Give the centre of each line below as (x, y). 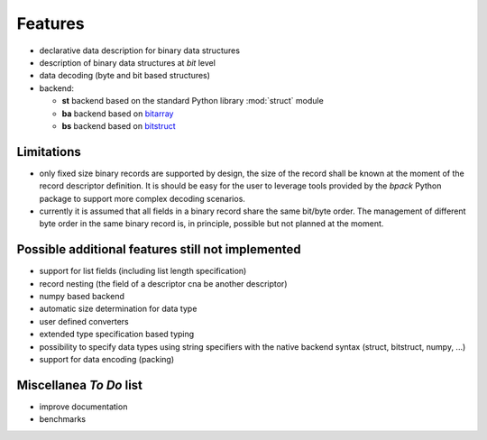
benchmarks (62, 419)
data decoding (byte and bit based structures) (125, 76)
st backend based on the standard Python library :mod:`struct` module (193, 101)
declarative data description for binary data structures (140, 50)
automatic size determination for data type (118, 309)
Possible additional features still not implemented (159, 249)
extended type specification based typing (117, 335)
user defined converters (84, 321)
